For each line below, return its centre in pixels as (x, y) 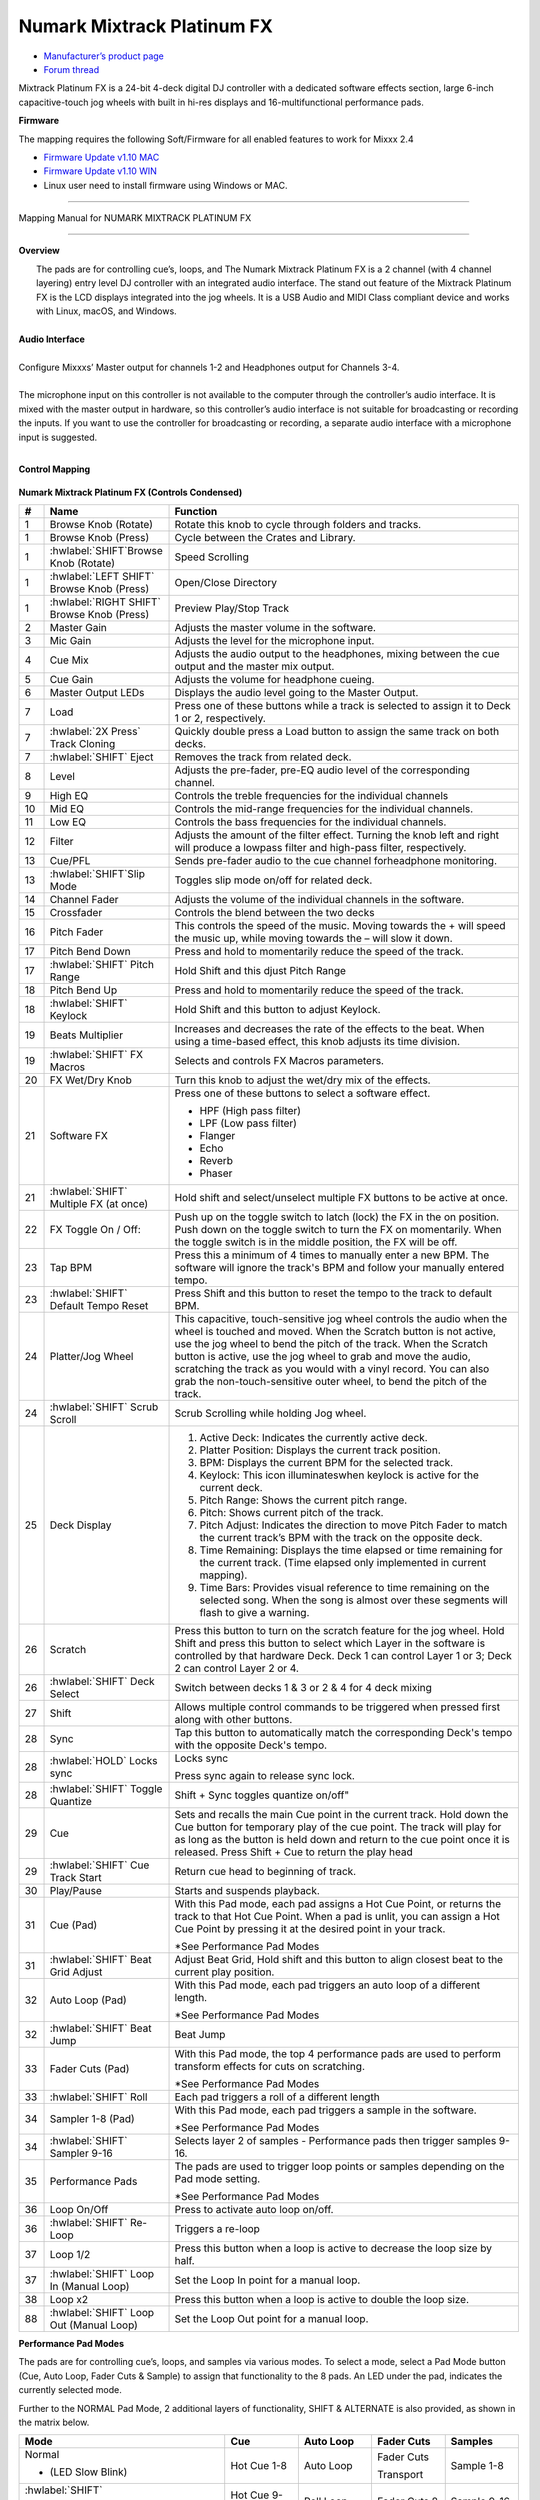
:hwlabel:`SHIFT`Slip (97, 874)
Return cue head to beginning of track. (265, 1872)
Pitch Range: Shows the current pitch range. (303, 1500)
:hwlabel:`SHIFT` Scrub (104, 1407)
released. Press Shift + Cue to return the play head (294, 1852)
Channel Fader (84, 900)
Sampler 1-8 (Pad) (92, 2119)
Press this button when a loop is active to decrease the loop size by (333, 2248)
